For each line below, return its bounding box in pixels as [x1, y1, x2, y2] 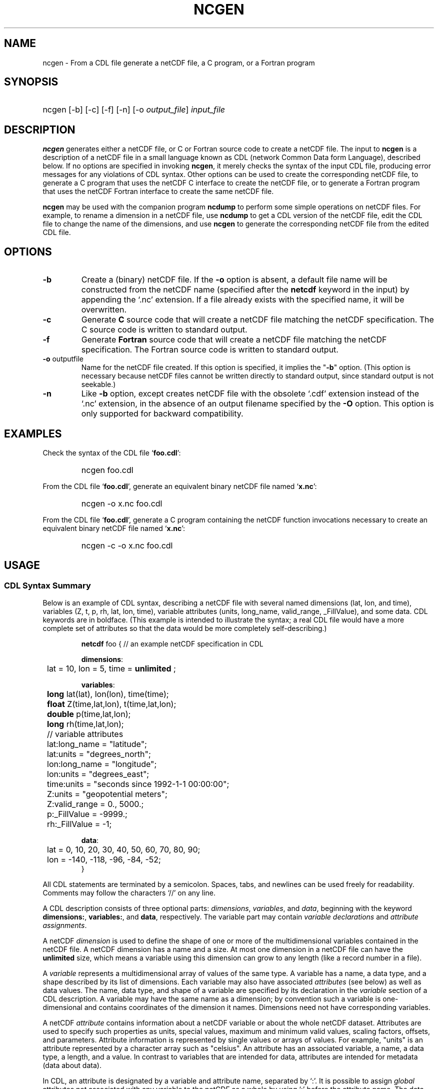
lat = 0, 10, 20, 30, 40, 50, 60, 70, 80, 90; [47, 844, 200, 855]
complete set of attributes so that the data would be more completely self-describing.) [42, 624, 327, 633]
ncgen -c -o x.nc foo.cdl [81, 540, 173, 550]
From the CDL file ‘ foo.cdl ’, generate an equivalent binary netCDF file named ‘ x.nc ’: [42, 481, 317, 490]
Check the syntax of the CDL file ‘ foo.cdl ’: [42, 448, 181, 457]
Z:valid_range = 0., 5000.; [47, 799, 144, 809]
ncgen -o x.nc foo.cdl [81, 498, 162, 508]
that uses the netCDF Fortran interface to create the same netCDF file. [42, 187, 274, 196]
